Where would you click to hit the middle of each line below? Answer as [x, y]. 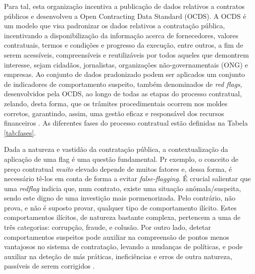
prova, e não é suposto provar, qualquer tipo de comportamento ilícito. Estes [120, 207]
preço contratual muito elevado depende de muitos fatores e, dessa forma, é [118, 169]
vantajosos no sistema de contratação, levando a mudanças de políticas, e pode [123, 246]
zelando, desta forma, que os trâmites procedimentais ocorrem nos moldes [116, 103]
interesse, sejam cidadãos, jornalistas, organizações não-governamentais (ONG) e [126, 64]
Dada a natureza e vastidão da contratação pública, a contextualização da [116, 149]
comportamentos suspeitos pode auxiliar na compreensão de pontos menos [117, 237]
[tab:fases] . [20, 132]
